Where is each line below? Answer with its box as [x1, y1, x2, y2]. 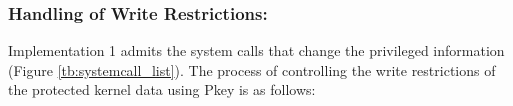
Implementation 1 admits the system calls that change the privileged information [8, 40, 505, 61]
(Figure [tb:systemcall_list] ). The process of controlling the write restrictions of [8, 59, 496, 80]
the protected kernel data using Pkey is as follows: [8, 79, 316, 100]
